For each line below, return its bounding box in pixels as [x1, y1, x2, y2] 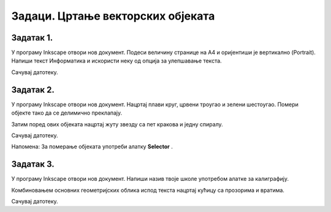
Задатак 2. [11, 85, 55, 95]
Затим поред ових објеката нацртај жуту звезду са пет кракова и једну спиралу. [11, 120, 223, 128]
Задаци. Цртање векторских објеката [11, 9, 215, 23]
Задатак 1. [11, 32, 53, 43]
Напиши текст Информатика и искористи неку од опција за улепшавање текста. [11, 57, 222, 64]
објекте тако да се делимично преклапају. [11, 109, 123, 116]
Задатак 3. [11, 159, 55, 170]
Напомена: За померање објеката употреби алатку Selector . [11, 143, 173, 150]
